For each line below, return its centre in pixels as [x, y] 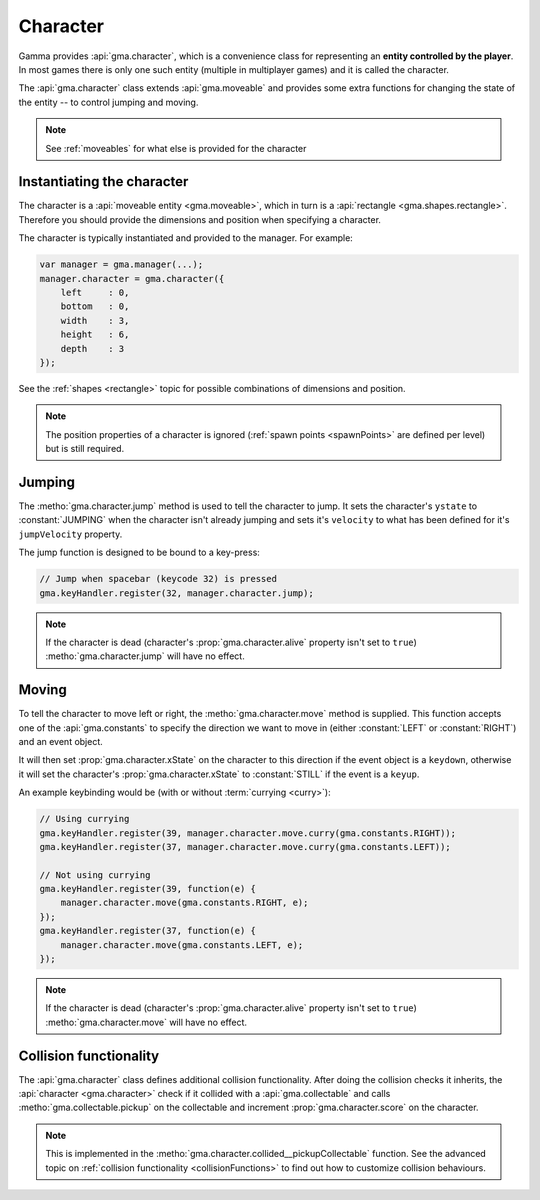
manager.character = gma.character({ [132, 278]
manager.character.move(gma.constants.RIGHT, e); [184, 903]
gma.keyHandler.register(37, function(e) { [148, 931]
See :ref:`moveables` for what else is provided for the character [176, 148]
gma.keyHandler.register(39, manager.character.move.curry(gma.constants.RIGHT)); [248, 833]
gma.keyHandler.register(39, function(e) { [148, 889]
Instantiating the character [103, 181]
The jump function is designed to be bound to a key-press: [139, 552]
